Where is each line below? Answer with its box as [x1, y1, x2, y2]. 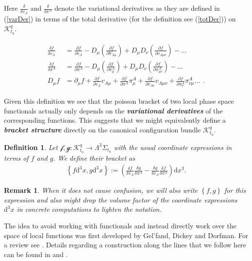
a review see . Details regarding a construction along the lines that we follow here [4, 240, 246, 250]
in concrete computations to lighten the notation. [17, 204, 162, 214]
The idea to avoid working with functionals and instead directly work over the [4, 221, 236, 231]
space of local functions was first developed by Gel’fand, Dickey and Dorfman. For [4, 230, 249, 240]
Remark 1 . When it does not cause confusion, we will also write [4, 185, 198, 195]
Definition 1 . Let [4, 142, 58, 152]
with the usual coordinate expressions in [114, 142, 232, 152]
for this [224, 185, 246, 195]
